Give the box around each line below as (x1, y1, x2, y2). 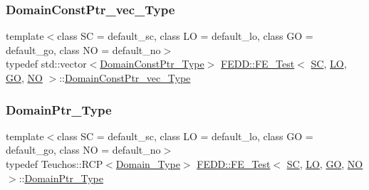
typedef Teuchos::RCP (6, 157, 103, 171)
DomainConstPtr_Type (100, 56, 204, 71)
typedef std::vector (6, 56, 87, 71)
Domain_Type (115, 157, 180, 171)
